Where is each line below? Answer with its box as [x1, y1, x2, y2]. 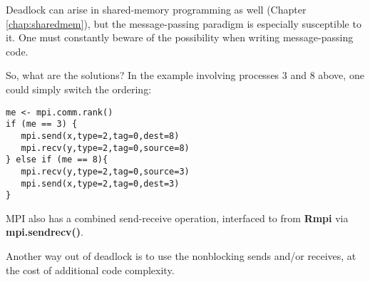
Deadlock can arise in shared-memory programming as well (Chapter [6, 2, 307, 16]
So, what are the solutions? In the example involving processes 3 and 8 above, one [6, 68, 364, 83]
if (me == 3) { [6, 119, 78, 130]
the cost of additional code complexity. [6, 262, 175, 277]
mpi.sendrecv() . [6, 224, 84, 239]
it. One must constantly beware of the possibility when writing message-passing [6, 30, 354, 45]
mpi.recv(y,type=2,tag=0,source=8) [21, 142, 190, 153]
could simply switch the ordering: [6, 81, 152, 96]
